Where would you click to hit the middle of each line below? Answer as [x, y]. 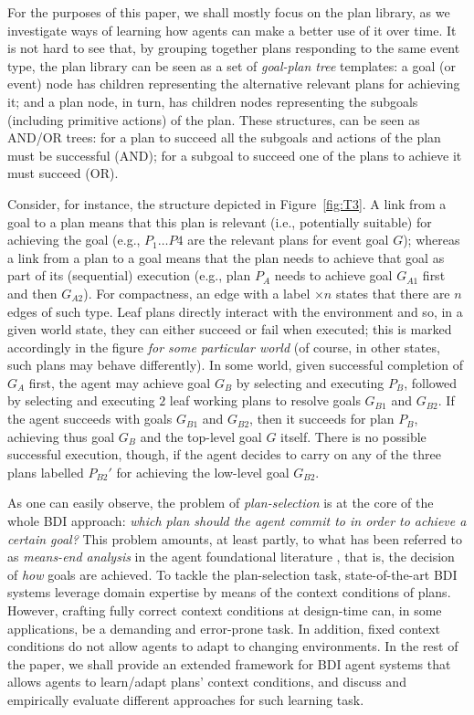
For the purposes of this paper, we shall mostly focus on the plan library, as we [229, 12]
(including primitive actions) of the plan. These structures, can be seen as [214, 119]
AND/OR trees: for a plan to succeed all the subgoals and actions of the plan [224, 137]
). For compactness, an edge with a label [197, 293]
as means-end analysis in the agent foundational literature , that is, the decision [231, 557]
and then [32, 293]
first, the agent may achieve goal [120, 382]
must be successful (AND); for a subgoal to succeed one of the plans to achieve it [235, 155]
